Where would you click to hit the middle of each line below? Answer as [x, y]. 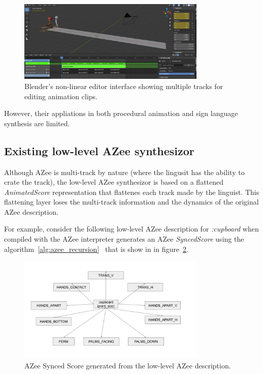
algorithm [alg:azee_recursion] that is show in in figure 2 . [96, 249]
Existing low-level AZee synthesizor [99, 150]
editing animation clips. [61, 96]
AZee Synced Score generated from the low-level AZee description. [128, 365]
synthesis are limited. [37, 123]
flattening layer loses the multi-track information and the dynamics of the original [131, 202]
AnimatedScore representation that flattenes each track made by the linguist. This [132, 192]
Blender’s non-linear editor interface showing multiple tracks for [124, 86]
